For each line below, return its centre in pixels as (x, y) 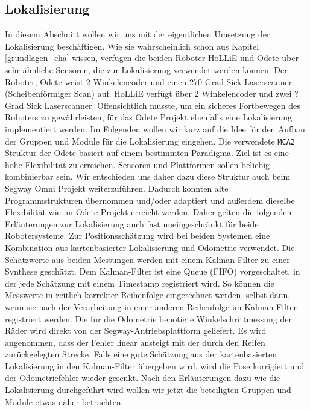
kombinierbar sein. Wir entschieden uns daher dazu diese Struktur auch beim (148, 176)
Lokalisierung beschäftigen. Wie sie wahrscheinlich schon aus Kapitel (132, 46)
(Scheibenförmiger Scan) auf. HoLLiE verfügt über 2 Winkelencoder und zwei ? (152, 93)
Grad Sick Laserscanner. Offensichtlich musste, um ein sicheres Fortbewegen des (153, 105)
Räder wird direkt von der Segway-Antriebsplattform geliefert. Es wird (136, 330)
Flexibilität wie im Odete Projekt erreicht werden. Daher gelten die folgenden (148, 212)
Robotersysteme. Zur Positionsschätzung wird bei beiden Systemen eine (138, 236)
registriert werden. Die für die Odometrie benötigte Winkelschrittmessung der (149, 318)
